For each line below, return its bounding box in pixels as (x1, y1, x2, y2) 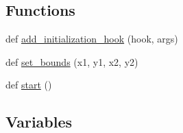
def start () (5, 77, 52, 92)
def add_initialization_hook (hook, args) (5, 32, 178, 46)
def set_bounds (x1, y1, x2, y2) (5, 54, 138, 69)
